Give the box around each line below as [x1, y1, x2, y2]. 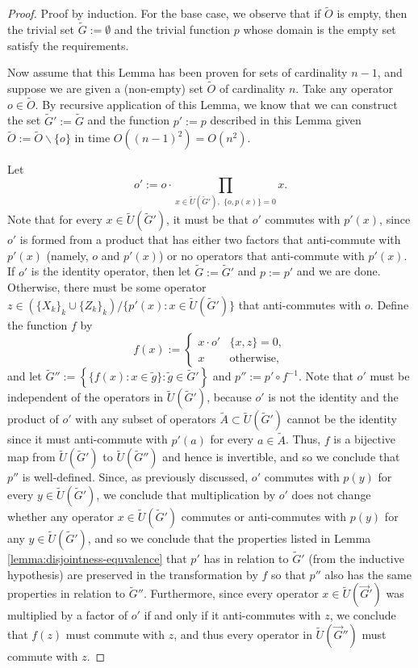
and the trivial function [114, 21, 231, 38]
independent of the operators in [7, 389, 164, 405]
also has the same [324, 565, 412, 582]
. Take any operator [295, 80, 393, 97]
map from [7, 448, 56, 465]
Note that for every [7, 211, 102, 228]
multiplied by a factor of [7, 607, 128, 624]
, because [207, 389, 252, 405]
